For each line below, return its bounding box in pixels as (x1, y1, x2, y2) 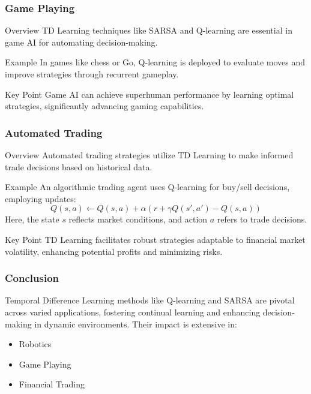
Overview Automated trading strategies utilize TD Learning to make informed (5, 149, 294, 161)
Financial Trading (19, 378, 85, 390)
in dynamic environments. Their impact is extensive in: (34, 317, 237, 330)
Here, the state (5, 213, 59, 225)
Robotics (19, 338, 52, 350)
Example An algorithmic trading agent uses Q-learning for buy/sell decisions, (5, 181, 290, 193)
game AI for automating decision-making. (5, 35, 158, 48)
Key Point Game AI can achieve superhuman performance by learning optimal (5, 88, 294, 100)
